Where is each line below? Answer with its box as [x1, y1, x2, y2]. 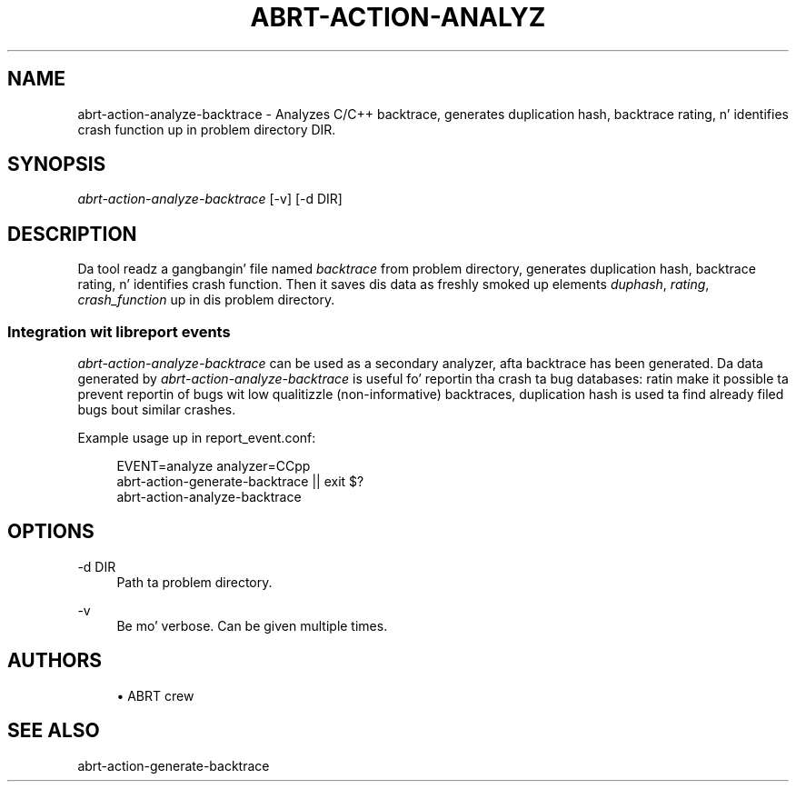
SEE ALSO [7, 719, 100, 743]
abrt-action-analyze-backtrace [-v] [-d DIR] [77, 191, 343, 207]
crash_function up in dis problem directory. [77, 292, 335, 308]
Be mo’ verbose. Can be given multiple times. [116, 617, 388, 634]
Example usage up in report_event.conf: [77, 430, 316, 446]
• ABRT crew [116, 687, 194, 704]
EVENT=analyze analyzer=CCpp [116, 458, 311, 474]
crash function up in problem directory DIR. [77, 121, 336, 137]
